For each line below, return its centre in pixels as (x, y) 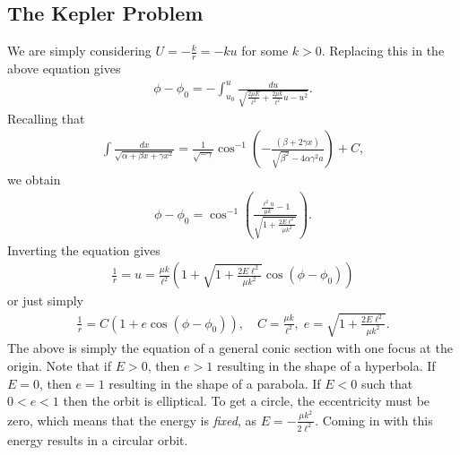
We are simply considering (79, 51)
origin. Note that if (59, 365)
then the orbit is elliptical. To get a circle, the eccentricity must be (247, 401)
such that (387, 383)
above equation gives (64, 69)
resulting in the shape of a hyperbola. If (326, 365)
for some (265, 51)
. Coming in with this (374, 420)
